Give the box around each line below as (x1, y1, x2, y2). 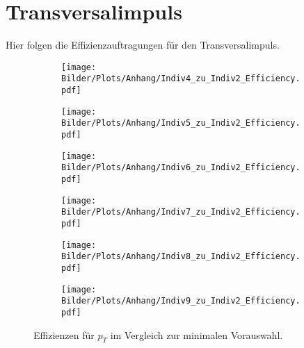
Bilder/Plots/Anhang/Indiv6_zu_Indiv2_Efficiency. (61, 163, 301, 173)
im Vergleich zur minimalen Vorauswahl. (110, 327, 283, 342)
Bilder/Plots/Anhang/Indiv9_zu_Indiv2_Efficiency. (61, 296, 301, 306)
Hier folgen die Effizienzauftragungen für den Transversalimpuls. (6, 38, 280, 52)
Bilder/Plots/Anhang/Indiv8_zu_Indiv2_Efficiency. (61, 251, 301, 262)
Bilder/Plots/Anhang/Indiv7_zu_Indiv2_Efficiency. (61, 207, 301, 217)
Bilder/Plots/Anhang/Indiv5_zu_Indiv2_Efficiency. (61, 118, 301, 129)
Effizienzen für (33, 327, 95, 342)
